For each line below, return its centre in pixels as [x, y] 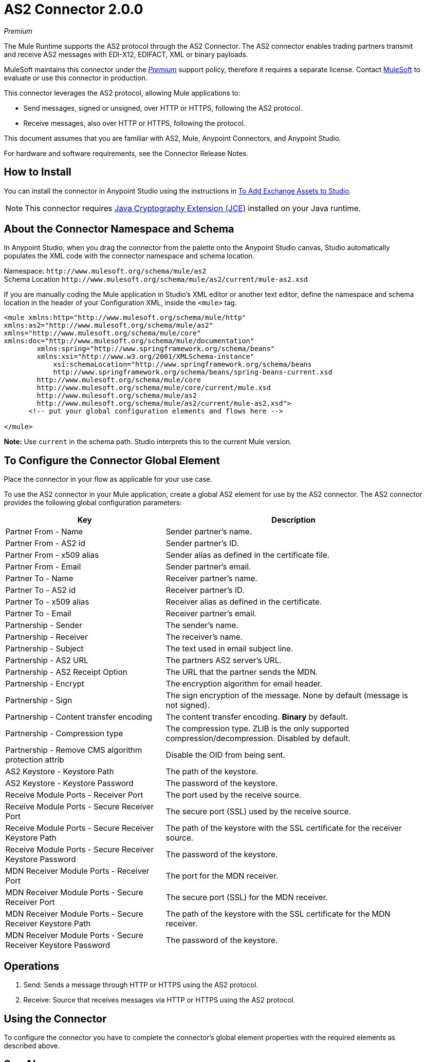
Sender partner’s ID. [202, 543]
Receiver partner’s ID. [205, 590]
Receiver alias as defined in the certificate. [244, 602]
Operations [32, 966]
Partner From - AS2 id [45, 543]
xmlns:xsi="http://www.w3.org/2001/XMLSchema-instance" [146, 357]
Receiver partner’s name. [212, 579]
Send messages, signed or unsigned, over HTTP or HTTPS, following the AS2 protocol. [163, 108]
